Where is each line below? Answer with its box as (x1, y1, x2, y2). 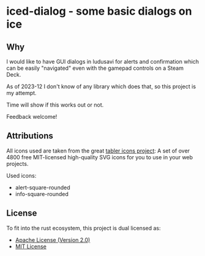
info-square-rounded (15, 190, 69, 197)
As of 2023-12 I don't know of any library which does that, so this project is (6, 83, 196, 90)
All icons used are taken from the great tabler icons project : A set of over (6, 147, 190, 154)
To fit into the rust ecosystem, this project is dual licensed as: (6, 224, 161, 232)
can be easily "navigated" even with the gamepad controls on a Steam (6, 64, 184, 72)
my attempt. (6, 89, 37, 96)
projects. (6, 160, 29, 167)
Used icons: (6, 171, 37, 179)
